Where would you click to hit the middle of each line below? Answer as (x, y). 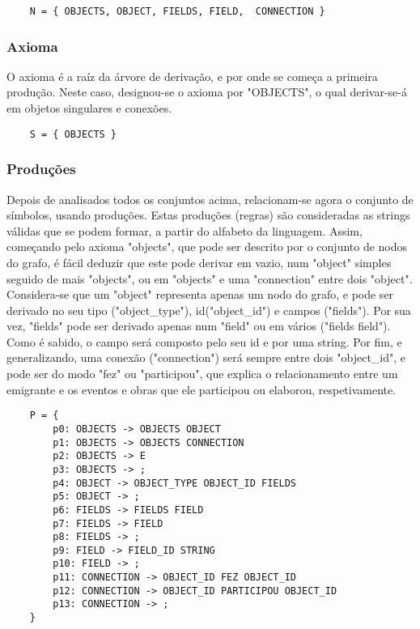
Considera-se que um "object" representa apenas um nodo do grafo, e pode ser (200, 294)
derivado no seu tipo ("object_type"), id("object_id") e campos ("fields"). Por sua (209, 310)
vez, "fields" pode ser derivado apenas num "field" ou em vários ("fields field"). (199, 326)
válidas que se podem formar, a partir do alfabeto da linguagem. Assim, (185, 230)
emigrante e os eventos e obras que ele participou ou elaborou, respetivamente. (202, 389)
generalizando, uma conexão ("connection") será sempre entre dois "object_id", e (206, 357)
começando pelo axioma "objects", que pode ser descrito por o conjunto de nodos (207, 246)
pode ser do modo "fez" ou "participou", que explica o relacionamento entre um (202, 374)
